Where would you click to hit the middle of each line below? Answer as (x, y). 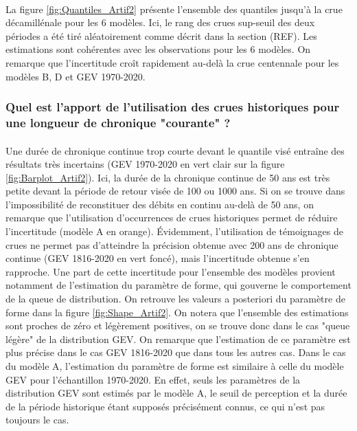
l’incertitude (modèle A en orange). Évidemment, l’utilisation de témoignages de (174, 231)
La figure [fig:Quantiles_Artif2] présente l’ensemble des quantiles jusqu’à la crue (174, 9)
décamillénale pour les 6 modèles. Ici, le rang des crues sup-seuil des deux (160, 22)
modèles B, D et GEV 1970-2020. (76, 76)
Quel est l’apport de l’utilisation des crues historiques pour (173, 107)
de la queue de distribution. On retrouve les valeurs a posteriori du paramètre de (175, 299)
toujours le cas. (37, 420)
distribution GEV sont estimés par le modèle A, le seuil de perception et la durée (176, 393)
